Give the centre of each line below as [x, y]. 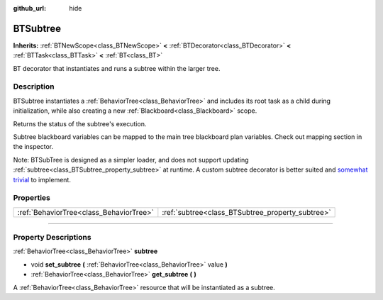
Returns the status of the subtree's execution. [80, 123]
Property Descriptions [52, 238]
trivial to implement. [42, 179]
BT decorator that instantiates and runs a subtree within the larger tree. [117, 68]
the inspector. [33, 147]
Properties [32, 198]
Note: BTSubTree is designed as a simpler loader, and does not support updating [131, 160]
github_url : [29, 8]
